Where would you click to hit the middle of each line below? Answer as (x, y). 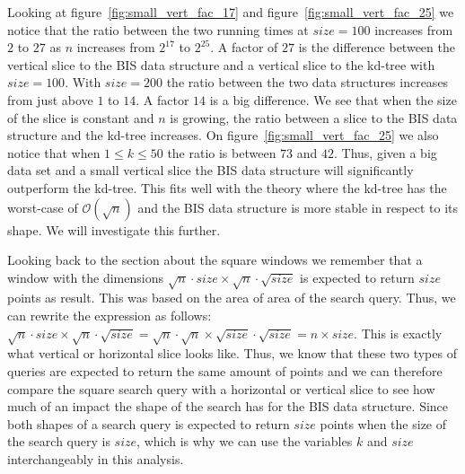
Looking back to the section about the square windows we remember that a (215, 260)
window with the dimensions (85, 277)
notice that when (54, 152)
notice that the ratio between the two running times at (158, 29)
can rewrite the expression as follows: (110, 316)
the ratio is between (222, 152)
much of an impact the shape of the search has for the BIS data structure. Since (228, 406)
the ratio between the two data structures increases (307, 82)
